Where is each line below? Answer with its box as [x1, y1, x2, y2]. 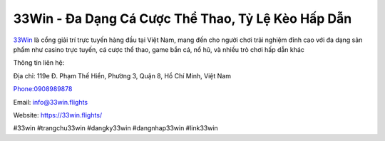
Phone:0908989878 [13, 85, 73, 93]
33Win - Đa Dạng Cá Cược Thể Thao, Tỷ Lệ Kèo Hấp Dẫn [13, 11, 352, 26]
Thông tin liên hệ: [13, 58, 65, 67]
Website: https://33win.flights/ [13, 110, 103, 119]
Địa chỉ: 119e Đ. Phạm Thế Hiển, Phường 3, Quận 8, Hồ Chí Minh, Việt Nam [13, 71, 232, 80]
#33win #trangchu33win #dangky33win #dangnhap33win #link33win [13, 124, 219, 132]
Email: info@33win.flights [13, 98, 88, 106]
